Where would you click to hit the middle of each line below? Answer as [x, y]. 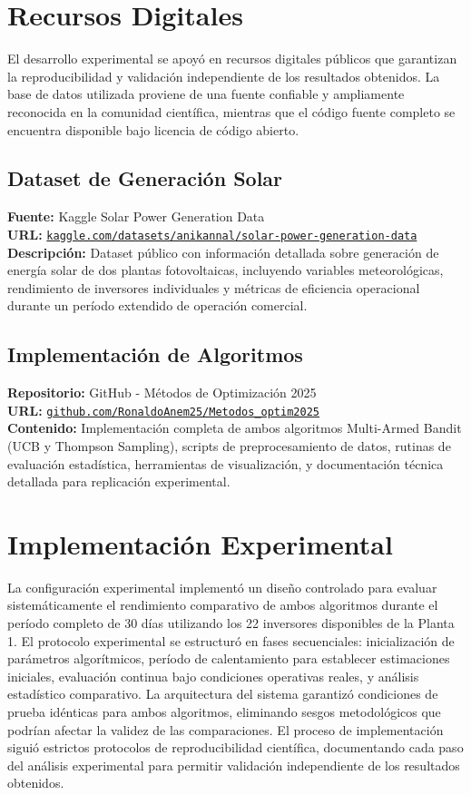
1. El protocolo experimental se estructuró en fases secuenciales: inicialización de [231, 640]
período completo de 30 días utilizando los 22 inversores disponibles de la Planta [231, 623]
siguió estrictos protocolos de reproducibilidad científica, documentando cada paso [235, 747]
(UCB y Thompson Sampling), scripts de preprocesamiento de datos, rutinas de [229, 445]
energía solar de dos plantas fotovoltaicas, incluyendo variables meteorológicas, [226, 270]
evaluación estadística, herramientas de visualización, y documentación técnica [226, 463]
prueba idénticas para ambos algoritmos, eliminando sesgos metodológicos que [224, 712]
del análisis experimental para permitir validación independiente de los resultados [234, 765]
